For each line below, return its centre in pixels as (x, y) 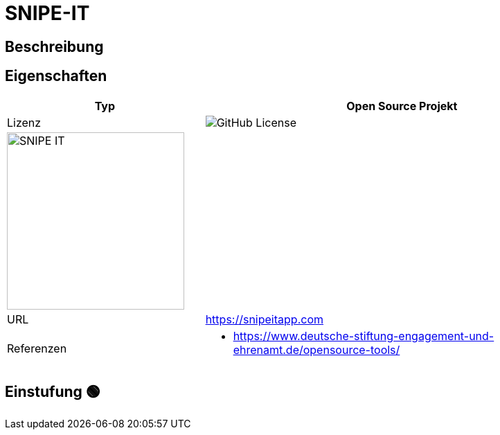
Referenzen (37, 348)
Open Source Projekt (402, 106)
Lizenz (24, 122)
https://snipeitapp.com (264, 319)
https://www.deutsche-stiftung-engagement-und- (364, 336)
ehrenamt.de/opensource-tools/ (316, 349)
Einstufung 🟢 (53, 392)
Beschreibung (54, 46)
